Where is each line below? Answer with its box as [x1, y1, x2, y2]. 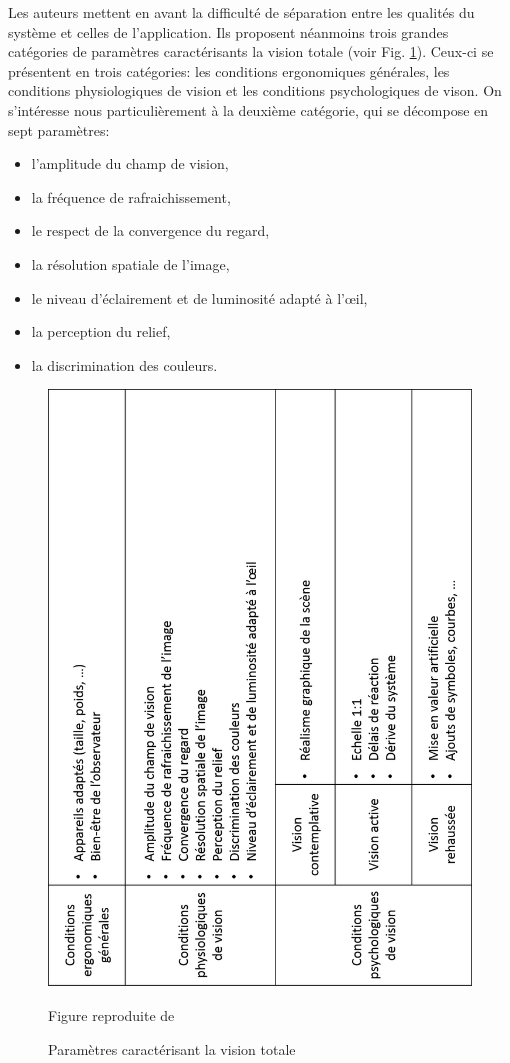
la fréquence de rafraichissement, [31, 186, 231, 207]
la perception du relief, [31, 321, 171, 342]
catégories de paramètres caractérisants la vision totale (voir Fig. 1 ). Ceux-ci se [8, 41, 494, 62]
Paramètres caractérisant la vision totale [48, 1038, 296, 1059]
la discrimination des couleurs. [31, 354, 218, 375]
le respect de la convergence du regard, [31, 220, 270, 241]
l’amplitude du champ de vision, [31, 153, 229, 174]
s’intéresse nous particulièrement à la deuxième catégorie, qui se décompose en [8, 99, 489, 120]
